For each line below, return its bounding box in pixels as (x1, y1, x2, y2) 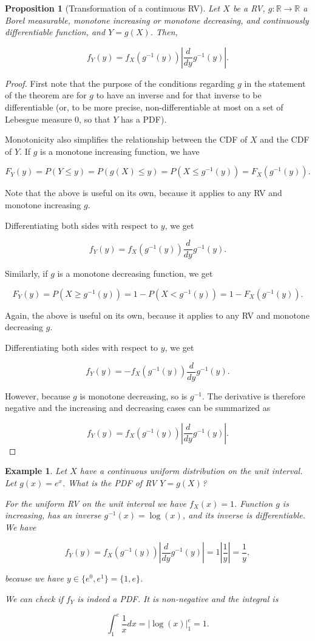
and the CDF (260, 133, 310, 146)
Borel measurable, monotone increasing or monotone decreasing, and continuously (5, 13, 309, 26)
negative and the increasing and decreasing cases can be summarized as (5, 401, 271, 414)
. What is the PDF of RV (62, 477, 157, 489)
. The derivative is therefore (202, 389, 305, 402)
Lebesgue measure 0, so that (5, 112, 110, 125)
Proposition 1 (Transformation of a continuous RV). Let (5, 2, 220, 14)
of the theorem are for (5, 89, 87, 101)
